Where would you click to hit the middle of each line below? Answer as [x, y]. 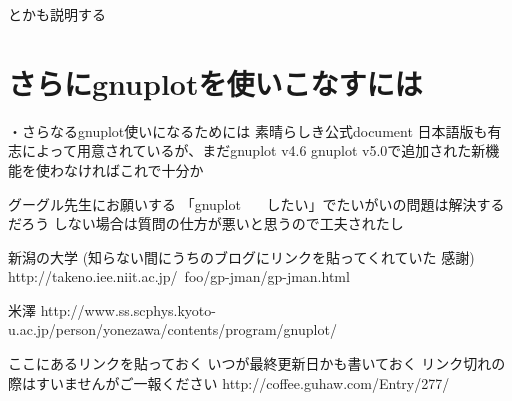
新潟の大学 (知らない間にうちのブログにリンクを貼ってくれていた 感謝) [241, 256]
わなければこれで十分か [126, 169]
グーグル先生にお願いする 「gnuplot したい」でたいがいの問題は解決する [256, 203]
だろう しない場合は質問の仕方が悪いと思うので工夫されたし [206, 223]
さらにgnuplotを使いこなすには [215, 82]
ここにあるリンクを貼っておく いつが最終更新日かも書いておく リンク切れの [257, 363]
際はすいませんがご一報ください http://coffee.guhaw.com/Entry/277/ [229, 382]
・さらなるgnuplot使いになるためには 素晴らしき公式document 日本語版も [248, 130]
